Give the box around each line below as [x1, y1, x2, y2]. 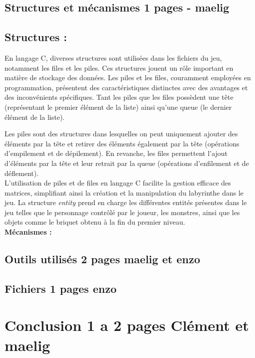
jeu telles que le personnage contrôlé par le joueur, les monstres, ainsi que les [4, 207, 240, 217]
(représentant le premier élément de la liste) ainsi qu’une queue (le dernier [4, 101, 232, 112]
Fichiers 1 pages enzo [4, 280, 116, 296]
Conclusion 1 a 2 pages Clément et [4, 315, 249, 335]
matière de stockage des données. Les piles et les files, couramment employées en [4, 72, 251, 83]
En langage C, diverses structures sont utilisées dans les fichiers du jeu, [4, 52, 222, 63]
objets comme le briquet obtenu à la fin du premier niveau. [4, 217, 185, 227]
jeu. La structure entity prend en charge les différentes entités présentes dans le [4, 197, 247, 208]
